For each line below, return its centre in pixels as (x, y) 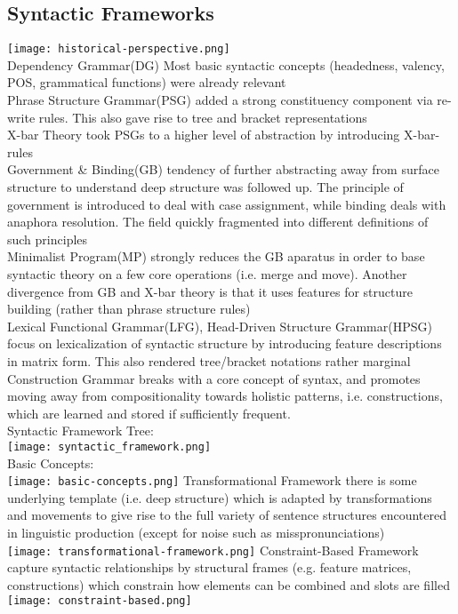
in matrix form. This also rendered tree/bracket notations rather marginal (209, 360)
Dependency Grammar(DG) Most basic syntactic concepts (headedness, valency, (226, 64)
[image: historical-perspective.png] (119, 49)
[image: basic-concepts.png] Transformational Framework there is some (212, 480)
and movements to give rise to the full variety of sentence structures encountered (227, 515)
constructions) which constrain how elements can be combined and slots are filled (229, 584)
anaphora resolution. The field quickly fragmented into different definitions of (218, 222)
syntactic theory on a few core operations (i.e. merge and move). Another (207, 273)
